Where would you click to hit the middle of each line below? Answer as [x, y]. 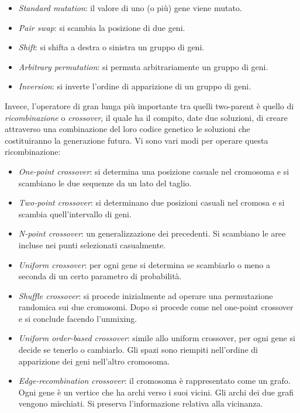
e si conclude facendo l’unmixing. [78, 318]
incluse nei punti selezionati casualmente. [92, 244]
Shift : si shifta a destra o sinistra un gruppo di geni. [111, 47]
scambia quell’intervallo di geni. [75, 214]
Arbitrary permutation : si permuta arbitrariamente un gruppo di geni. [143, 66]
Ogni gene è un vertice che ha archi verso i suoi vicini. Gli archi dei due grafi [156, 392]
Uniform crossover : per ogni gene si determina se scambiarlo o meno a [144, 264]
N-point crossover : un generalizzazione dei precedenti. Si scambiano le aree [152, 233]
